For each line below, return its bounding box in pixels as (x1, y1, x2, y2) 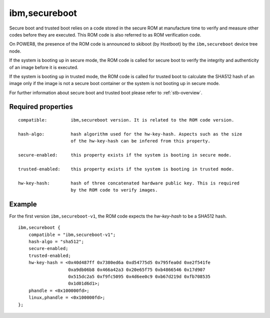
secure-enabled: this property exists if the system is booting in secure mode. (18, 152, 232, 158)
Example (9, 200, 37, 208)
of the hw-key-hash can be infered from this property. (70, 138, 211, 144)
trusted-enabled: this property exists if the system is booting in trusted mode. (18, 166, 234, 172)
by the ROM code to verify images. (70, 187, 158, 192)
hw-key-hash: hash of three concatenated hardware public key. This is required (18, 180, 240, 186)
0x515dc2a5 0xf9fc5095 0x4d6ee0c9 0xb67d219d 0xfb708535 (68, 274, 211, 279)
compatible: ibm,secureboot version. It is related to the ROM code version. (18, 117, 234, 123)
